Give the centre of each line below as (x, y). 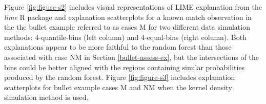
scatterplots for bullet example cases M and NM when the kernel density (118, 87)
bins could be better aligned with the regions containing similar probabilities (125, 67)
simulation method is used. (46, 97)
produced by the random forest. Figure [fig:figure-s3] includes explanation (120, 77)
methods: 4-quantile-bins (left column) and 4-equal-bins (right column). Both (126, 37)
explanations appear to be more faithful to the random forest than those (118, 47)
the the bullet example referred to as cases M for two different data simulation (127, 27)
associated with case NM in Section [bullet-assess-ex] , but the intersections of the (131, 57)
